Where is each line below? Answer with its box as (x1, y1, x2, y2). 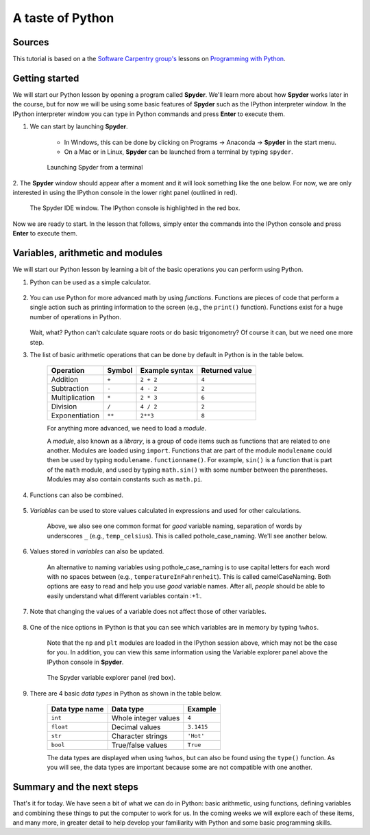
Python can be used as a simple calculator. (29, 278, 151, 286)
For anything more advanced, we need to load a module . (47, 424, 207, 433)
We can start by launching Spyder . (29, 122, 128, 130)
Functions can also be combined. (29, 491, 123, 499)
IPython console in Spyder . (47, 658, 124, 666)
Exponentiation (51, 411, 99, 420)
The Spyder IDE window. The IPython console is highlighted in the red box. (29, 204, 241, 212)
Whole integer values (111, 713, 180, 722)
